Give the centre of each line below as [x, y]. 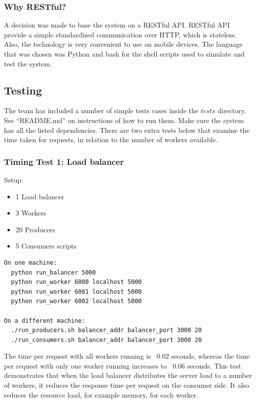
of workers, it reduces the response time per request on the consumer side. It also [127, 385]
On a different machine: [45, 321]
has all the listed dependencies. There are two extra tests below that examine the [127, 130]
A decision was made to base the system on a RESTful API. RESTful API [117, 25]
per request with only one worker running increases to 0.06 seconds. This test [123, 365]
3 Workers [31, 213]
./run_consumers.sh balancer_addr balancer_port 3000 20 [106, 340]
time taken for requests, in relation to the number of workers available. [111, 139]
